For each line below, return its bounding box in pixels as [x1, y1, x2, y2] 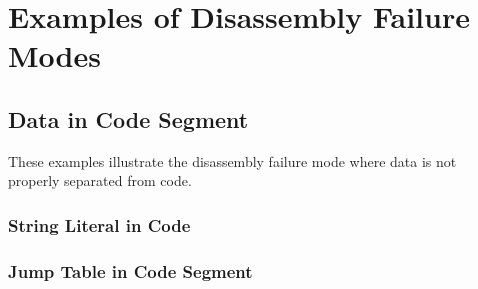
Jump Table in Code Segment [8, 258, 253, 283]
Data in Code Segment [8, 103, 249, 134]
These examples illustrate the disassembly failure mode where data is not [8, 150, 457, 171]
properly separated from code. [8, 170, 192, 191]
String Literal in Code [8, 212, 191, 237]
